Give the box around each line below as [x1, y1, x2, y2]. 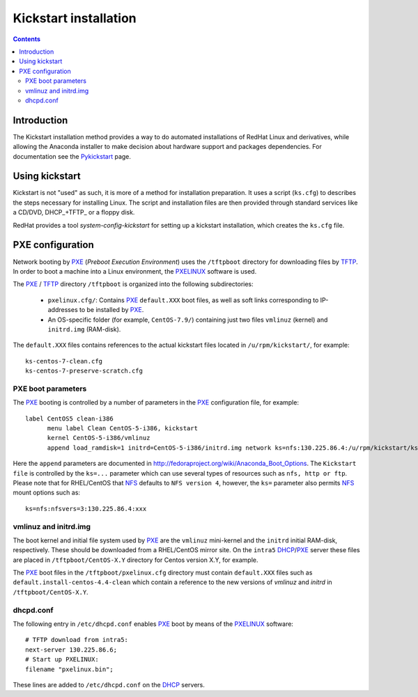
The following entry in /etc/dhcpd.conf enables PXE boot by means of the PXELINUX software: [13, 620, 294, 628]
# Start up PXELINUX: [25, 655, 99, 664]
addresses [47, 306, 78, 314]
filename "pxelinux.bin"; [25, 665, 114, 673]
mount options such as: [13, 488, 80, 497]
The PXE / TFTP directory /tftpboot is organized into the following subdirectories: [13, 280, 254, 288]
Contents [13, 35, 41, 43]
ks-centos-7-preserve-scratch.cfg [25, 367, 143, 375]
